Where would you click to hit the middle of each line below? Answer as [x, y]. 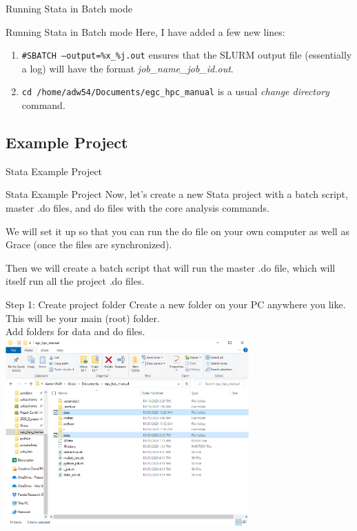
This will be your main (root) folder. [83, 318]
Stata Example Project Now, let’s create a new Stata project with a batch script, [177, 194]
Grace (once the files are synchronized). [89, 244]
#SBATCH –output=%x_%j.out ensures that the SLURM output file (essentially [187, 55]
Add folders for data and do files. [75, 331]
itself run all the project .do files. [75, 281]
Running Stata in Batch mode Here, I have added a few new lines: [145, 31]
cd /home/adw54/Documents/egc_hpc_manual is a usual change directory [175, 91]
